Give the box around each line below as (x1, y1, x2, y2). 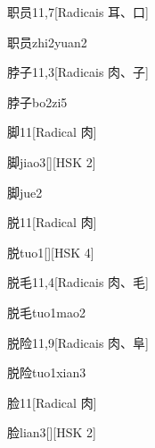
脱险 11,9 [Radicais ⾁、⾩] (7, 333, 149, 351)
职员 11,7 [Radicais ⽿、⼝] (7, 3, 149, 21)
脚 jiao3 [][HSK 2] (7, 152, 96, 171)
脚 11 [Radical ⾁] (7, 123, 97, 141)
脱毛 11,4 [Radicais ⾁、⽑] (7, 273, 149, 292)
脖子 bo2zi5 (7, 92, 68, 111)
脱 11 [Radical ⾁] (7, 213, 97, 232)
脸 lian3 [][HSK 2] (7, 423, 96, 442)
